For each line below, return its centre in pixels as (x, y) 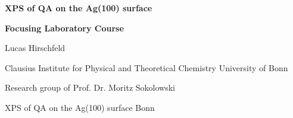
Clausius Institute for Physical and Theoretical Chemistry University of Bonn (146, 67)
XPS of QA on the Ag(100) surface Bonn (80, 107)
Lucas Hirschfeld (35, 48)
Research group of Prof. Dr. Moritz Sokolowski (90, 87)
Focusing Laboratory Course (64, 28)
